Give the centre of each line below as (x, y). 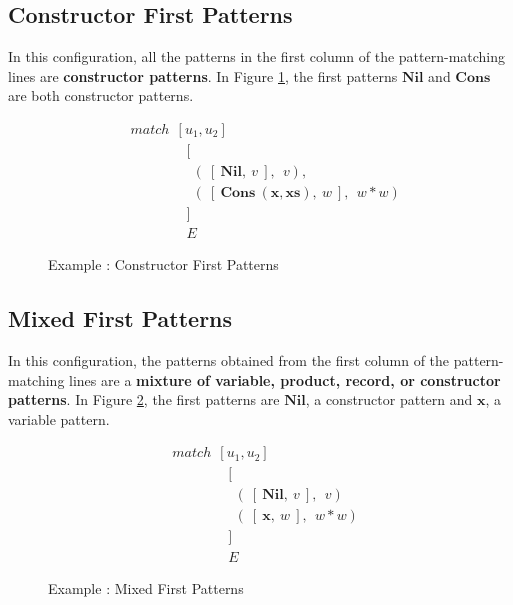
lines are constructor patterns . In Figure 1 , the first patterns (203, 75)
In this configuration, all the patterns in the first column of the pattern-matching (257, 56)
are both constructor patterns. (101, 95)
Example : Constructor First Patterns (163, 264)
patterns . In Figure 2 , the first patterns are (144, 399)
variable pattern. (59, 418)
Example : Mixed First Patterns (146, 587)
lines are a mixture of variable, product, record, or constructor (285, 379)
